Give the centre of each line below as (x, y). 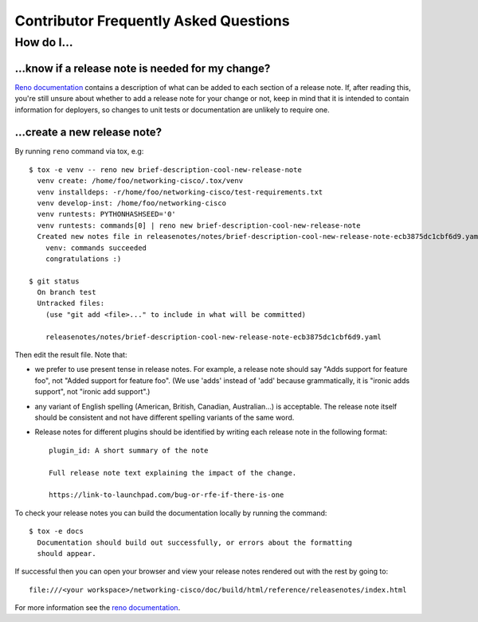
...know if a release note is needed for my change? (143, 68)
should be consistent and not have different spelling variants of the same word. (165, 417)
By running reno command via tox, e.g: (79, 151)
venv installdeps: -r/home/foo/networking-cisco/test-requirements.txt (180, 192)
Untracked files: (71, 303)
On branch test (67, 292)
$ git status (54, 281)
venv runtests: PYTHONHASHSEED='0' (107, 214)
